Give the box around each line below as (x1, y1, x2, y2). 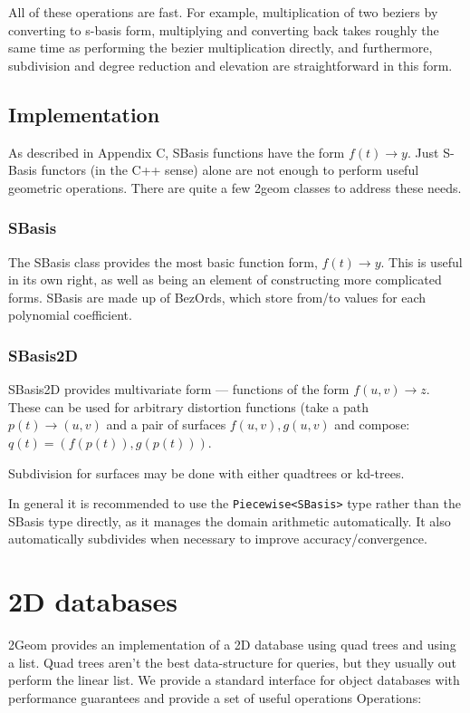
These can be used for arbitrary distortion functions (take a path (8, 397, 369, 416)
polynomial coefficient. (8, 305, 132, 324)
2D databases (8, 583, 177, 620)
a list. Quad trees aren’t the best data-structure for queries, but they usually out (8, 652, 456, 671)
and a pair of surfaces (106, 415, 226, 434)
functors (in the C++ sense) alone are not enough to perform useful (41, 160, 419, 179)
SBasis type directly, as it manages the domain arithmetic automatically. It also (8, 511, 451, 530)
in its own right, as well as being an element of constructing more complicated (8, 270, 442, 289)
